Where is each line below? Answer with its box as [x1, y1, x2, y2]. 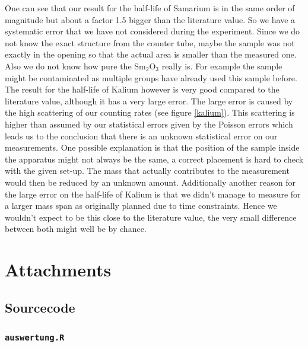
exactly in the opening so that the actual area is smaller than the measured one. [5, 48, 297, 61]
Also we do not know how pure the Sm [5, 59, 146, 72]
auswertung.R [5, 332, 65, 342]
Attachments [5, 257, 112, 282]
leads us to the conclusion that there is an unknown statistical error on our [5, 129, 278, 142]
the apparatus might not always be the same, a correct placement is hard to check [5, 152, 304, 165]
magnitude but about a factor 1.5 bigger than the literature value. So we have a [5, 13, 296, 26]
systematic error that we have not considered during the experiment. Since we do [5, 25, 300, 37]
